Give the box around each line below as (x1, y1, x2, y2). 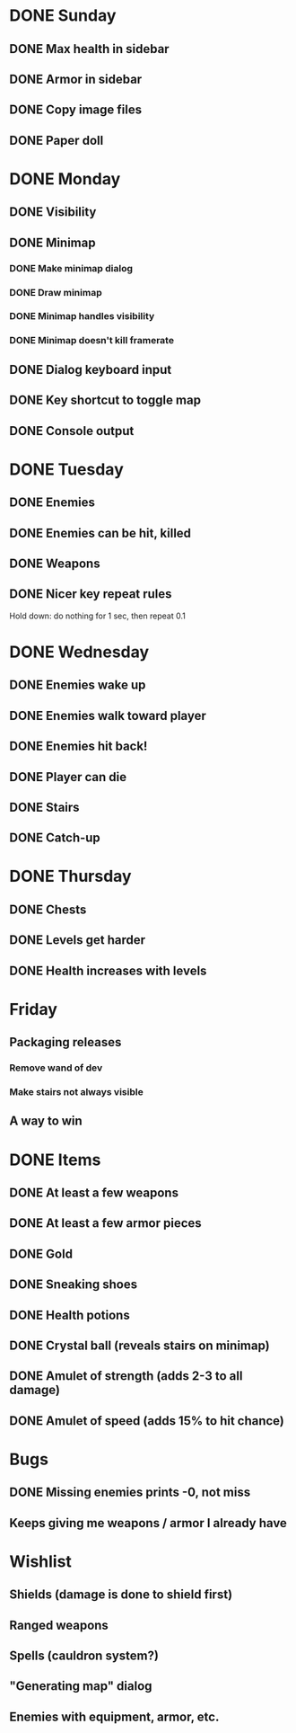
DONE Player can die (9, 769, 127, 785)
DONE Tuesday (9, 459, 124, 479)
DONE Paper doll (9, 132, 104, 148)
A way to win (9, 1114, 83, 1129)
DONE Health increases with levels (9, 963, 207, 978)
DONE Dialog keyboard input (9, 361, 172, 378)
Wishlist (9, 1551, 72, 1571)
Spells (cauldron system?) (9, 1649, 160, 1664)
